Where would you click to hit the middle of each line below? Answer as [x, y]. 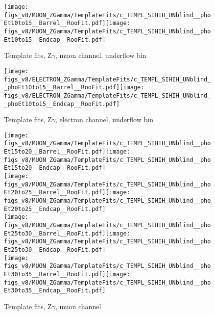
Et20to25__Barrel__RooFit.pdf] [55, 193]
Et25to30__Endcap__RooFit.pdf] [55, 249]
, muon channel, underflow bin [101, 55]
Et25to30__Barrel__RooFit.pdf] [55, 233]
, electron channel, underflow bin [104, 119]
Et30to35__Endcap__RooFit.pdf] [55, 291]
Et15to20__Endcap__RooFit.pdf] [55, 168]
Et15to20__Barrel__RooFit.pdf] [55, 152]
